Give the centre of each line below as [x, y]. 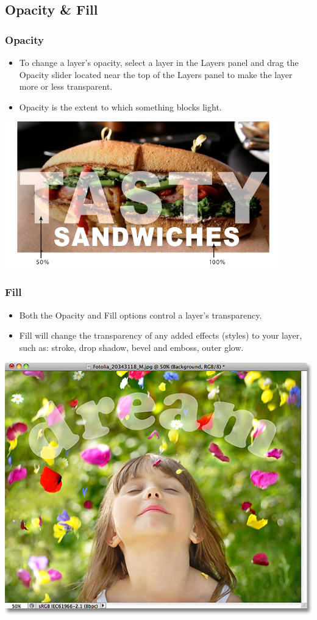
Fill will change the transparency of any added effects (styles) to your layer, [161, 335]
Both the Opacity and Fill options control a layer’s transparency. [141, 315]
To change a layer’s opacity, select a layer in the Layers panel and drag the [159, 62]
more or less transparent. [66, 86]
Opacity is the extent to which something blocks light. [120, 106]
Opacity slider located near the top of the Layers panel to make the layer [156, 74]
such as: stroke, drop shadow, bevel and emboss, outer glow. [131, 347]
